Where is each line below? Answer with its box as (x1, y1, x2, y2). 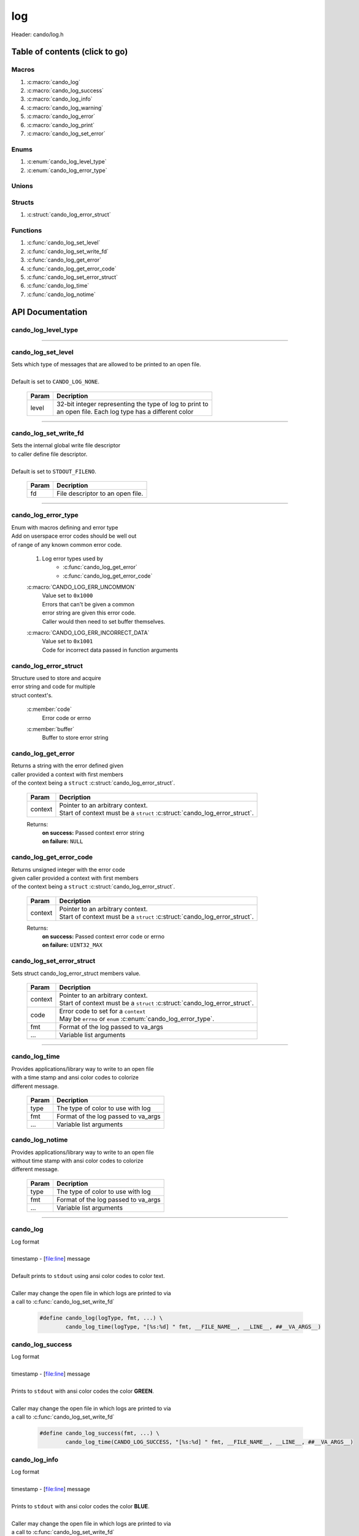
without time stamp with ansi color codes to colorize (11, 1157, 144, 1164)
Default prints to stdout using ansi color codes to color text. (11, 1272, 165, 1280)
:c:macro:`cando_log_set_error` (26, 130, 106, 138)
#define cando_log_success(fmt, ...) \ (39, 1430, 160, 1437)
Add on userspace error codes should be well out (11, 532, 137, 540)
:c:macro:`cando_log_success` (26, 87, 104, 95)
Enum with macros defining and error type (11, 523, 118, 531)
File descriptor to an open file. (56, 489, 144, 498)
